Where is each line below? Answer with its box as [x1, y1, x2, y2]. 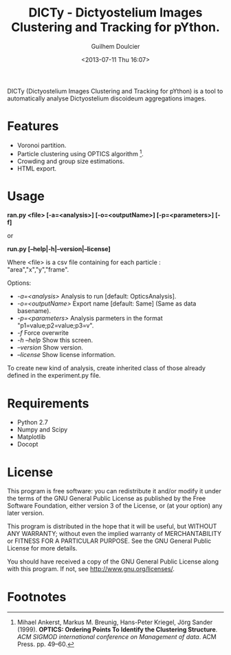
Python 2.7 [16, 418, 48, 427]
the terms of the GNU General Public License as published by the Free [7, 494, 206, 503]
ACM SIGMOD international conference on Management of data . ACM [16, 633, 217, 641]
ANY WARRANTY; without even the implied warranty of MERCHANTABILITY [7, 530, 222, 538]
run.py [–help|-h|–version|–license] [7, 245, 111, 253]
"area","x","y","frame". [7, 266, 69, 274]
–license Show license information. [16, 351, 115, 359]
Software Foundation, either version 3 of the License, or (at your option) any [7, 502, 223, 510]
